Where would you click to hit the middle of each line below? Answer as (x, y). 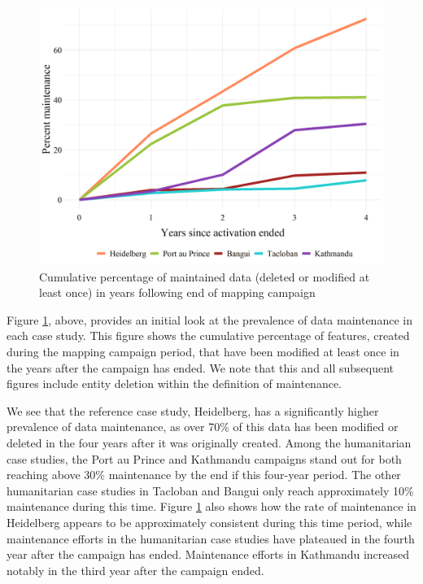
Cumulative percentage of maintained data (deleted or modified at (205, 276)
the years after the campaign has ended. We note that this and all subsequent (201, 367)
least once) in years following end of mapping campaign (177, 292)
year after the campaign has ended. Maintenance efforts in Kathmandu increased (208, 554)
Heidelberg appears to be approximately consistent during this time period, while (209, 522)
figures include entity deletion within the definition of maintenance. (174, 384)
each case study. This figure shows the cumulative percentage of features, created (208, 336)
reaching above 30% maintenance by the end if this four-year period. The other (204, 475)
